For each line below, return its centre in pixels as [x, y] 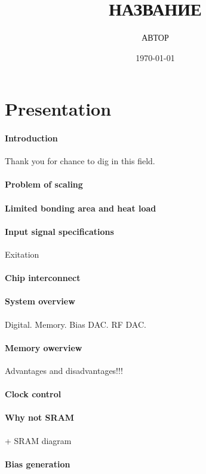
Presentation [58, 109]
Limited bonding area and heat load [81, 208]
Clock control [33, 394]
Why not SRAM [40, 417]
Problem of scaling [44, 184]
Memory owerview [44, 347]
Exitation [22, 254]
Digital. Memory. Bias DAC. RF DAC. [76, 324]
